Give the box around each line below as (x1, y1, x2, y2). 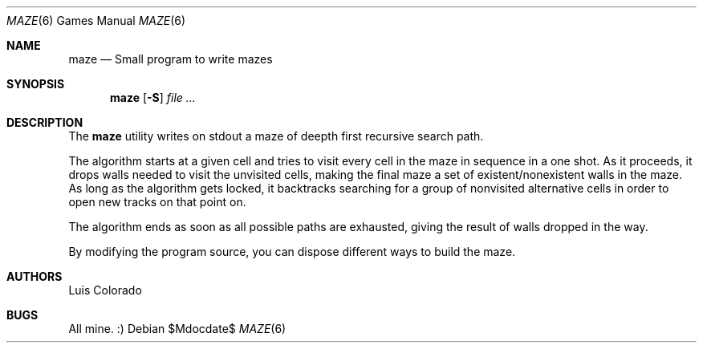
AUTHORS (6, 270, 63, 283)
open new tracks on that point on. (68, 195, 246, 209)
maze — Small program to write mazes (68, 52, 273, 66)
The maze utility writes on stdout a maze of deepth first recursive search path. (68, 129, 484, 143)
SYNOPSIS (6, 77, 65, 91)
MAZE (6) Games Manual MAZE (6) (6, 14, 186, 27)
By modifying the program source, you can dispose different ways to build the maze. (68, 245, 516, 258)
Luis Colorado (68, 283, 142, 297)
